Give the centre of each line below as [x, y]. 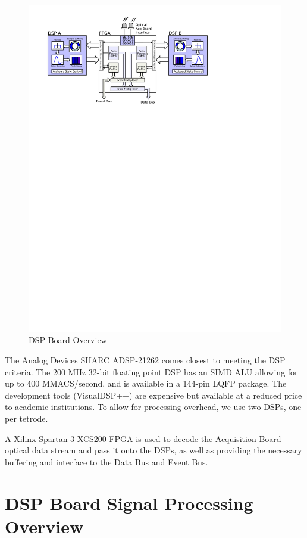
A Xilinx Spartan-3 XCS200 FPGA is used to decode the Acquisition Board [143, 438]
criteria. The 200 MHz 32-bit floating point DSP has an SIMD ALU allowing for [151, 371]
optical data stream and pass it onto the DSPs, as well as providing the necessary [153, 450]
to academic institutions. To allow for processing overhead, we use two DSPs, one [153, 407]
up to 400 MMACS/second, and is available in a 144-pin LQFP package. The [146, 383]
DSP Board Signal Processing [129, 503]
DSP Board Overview [68, 340]
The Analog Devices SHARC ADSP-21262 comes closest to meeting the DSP [145, 360]
